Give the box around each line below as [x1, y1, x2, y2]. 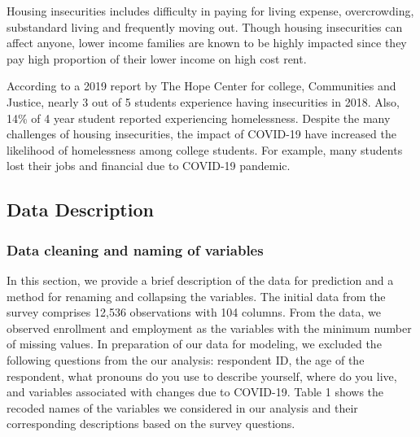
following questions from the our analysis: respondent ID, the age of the [7, 351, 365, 368]
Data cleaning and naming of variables [7, 239, 264, 260]
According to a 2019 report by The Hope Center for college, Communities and [7, 77, 396, 94]
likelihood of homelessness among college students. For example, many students [7, 141, 403, 158]
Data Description [7, 197, 154, 222]
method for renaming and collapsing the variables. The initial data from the [7, 287, 386, 304]
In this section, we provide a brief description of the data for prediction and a [7, 271, 394, 288]
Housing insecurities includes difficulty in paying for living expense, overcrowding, [7, 2, 414, 19]
